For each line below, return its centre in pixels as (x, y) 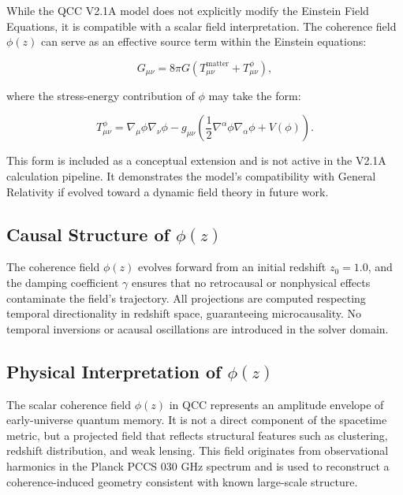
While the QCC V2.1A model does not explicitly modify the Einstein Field (188, 10)
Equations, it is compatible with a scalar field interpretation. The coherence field (201, 26)
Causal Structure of (88, 234)
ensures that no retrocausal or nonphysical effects (251, 282)
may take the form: (255, 95)
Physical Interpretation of (114, 371)
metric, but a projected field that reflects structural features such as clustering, (197, 435)
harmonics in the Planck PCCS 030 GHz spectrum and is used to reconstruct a (198, 465)
